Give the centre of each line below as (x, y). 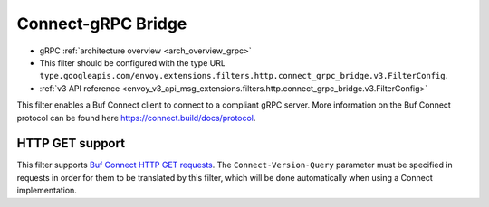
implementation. (47, 191)
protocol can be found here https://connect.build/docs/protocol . (136, 118)
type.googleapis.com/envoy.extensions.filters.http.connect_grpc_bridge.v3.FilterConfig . (244, 76)
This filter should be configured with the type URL (133, 62)
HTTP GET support (71, 143)
